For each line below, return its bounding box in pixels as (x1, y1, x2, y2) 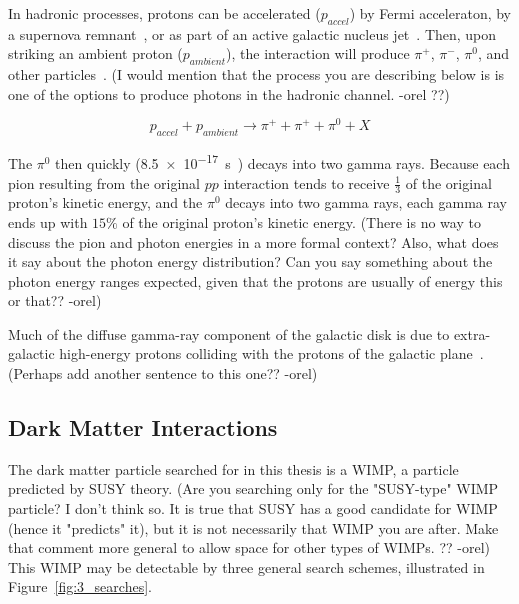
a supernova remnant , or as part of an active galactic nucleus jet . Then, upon (8, 23, 497, 44)
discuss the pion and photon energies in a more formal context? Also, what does (8, 231, 499, 252)
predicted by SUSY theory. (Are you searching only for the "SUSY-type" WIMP (8, 478, 499, 499)
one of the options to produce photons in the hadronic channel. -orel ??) (8, 83, 450, 104)
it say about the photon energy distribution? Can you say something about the (8, 251, 493, 272)
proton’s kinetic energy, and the (8, 192, 203, 213)
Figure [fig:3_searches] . (8, 576, 152, 597)
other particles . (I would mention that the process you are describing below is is (8, 64, 505, 85)
